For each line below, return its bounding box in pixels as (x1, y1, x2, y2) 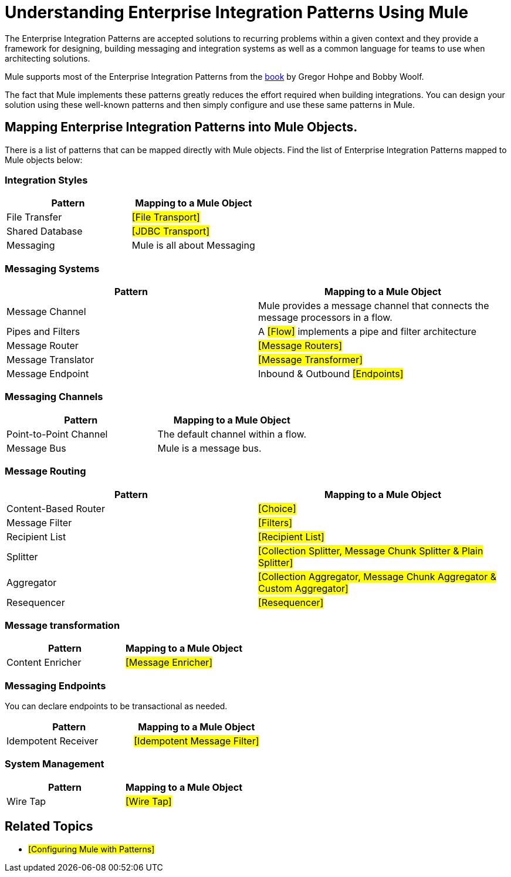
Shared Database (6, 225, 83, 238)
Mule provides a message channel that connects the (258, 300, 489, 312)
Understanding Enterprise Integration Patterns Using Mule (5, 2, 469, 22)
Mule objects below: (5, 154, 83, 165)
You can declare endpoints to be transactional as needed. (5, 701, 228, 712)
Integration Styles (5, 174, 88, 186)
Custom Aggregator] (258, 582, 348, 594)
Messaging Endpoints (5, 679, 106, 692)
